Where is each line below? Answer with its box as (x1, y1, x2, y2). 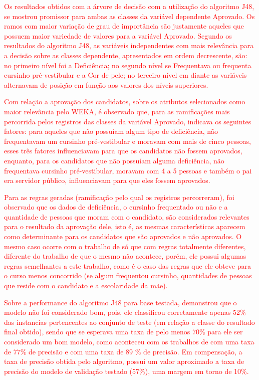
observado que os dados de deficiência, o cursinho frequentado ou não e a (4, 202, 228, 212)
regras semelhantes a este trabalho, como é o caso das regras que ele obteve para (4, 260, 251, 271)
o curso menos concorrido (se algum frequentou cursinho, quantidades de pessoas (4, 270, 252, 281)
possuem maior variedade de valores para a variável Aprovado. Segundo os (4, 30, 232, 41)
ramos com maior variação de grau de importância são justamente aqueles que (4, 21, 244, 31)
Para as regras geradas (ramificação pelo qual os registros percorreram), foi (4, 192, 234, 202)
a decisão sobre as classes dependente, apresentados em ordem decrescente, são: (4, 50, 247, 60)
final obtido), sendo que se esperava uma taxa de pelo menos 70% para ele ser (4, 326, 243, 337)
